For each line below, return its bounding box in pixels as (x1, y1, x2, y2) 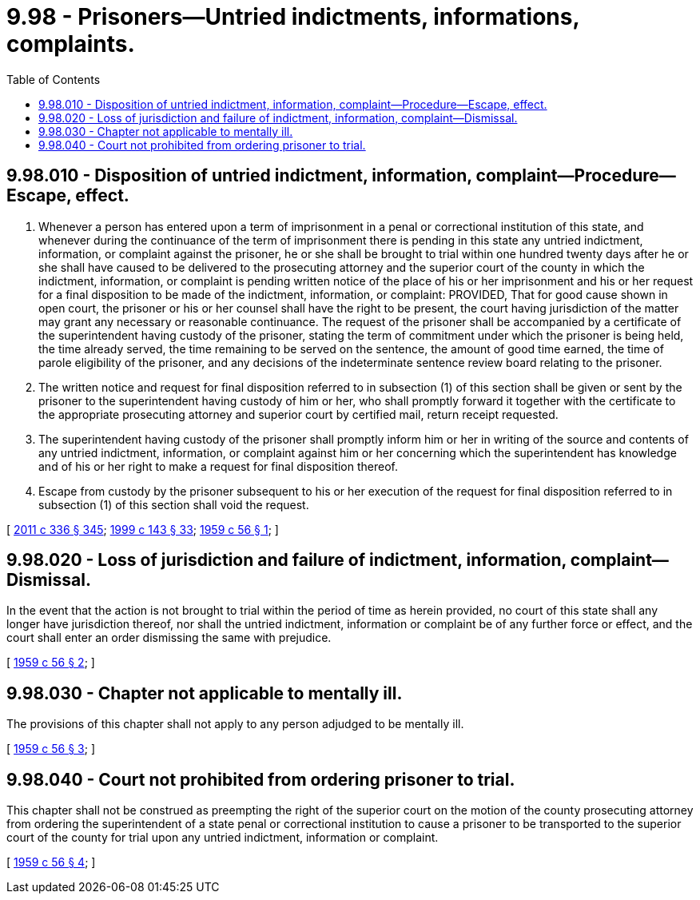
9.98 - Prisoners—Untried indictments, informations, (6, 3, 579, 30)
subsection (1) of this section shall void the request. (38, 497, 309, 512)
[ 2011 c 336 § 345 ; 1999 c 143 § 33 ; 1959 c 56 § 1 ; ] (6, 522, 279, 536)
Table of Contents (6, 72, 101, 86)
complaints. (6, 30, 135, 58)
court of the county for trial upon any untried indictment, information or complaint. (6, 830, 439, 845)
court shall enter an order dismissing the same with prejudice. (6, 631, 332, 645)
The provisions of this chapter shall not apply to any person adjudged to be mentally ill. (6, 717, 464, 731)
